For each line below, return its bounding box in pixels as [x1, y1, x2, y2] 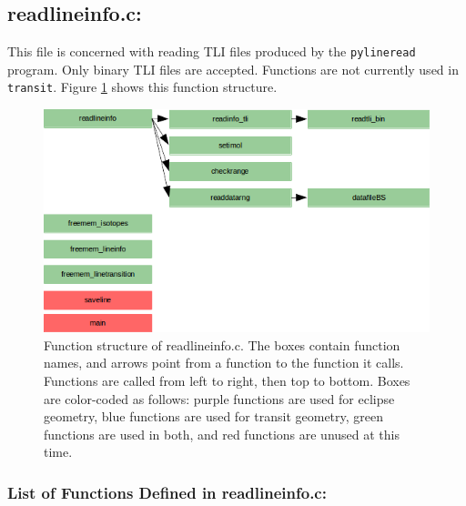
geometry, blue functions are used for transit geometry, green [44, 407, 384, 426]
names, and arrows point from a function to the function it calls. [44, 353, 404, 372]
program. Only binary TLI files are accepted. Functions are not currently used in [7, 59, 459, 78]
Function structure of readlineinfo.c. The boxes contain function [44, 335, 400, 354]
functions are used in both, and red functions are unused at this [44, 424, 400, 443]
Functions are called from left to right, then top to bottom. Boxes [44, 371, 410, 390]
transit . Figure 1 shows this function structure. [7, 77, 278, 96]
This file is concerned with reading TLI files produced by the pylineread [7, 42, 416, 61]
